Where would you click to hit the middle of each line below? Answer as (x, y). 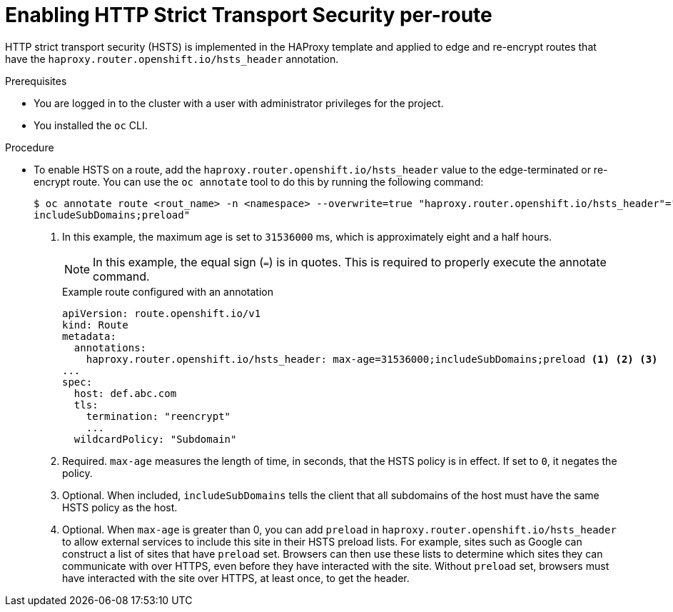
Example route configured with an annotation (168, 291)
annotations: (110, 347)
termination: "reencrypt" (158, 416)
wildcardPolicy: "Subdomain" (155, 439)
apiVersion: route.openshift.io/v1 (162, 313)
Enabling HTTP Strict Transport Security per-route (249, 15)
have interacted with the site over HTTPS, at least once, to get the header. (236, 578)
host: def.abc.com (125, 393)
